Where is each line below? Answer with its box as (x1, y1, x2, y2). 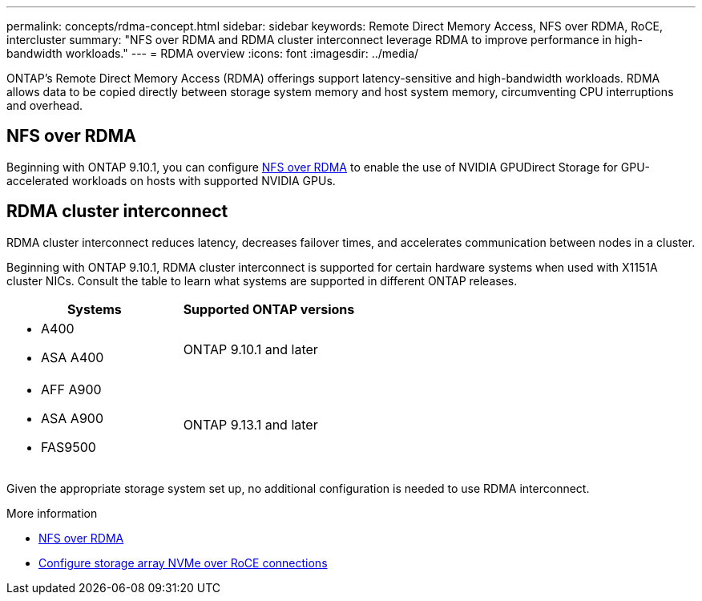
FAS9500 (41, 438, 96, 455)
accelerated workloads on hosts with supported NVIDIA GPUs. (6, 173, 336, 188)
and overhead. (6, 99, 83, 112)
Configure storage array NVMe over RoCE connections (38, 555, 328, 570)
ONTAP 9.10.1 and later (183, 341, 318, 357)
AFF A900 (41, 381, 102, 397)
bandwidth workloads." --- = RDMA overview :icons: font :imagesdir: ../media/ (6, 46, 419, 60)
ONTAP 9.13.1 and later (183, 416, 318, 433)
